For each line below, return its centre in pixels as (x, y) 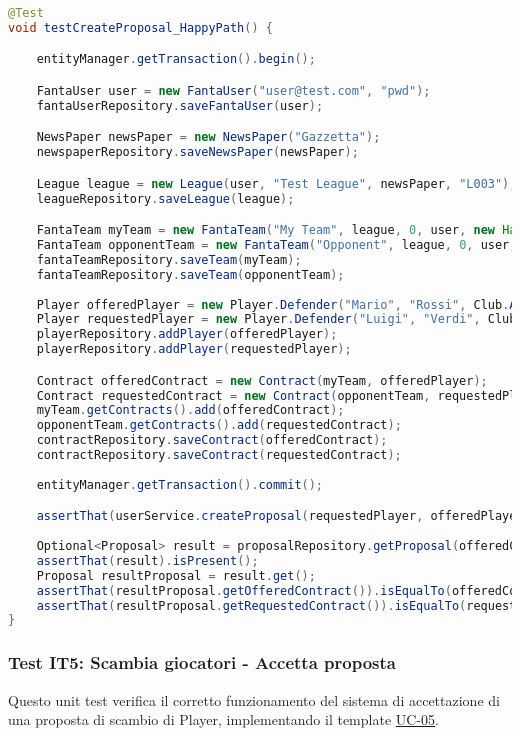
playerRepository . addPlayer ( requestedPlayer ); (194, 349)
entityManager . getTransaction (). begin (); (176, 59)
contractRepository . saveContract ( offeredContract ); (212, 440)
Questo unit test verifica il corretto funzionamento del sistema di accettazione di (254, 699)
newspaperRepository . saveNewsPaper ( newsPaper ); (197, 152)
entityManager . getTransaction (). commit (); (180, 484)
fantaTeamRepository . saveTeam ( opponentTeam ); (190, 274)
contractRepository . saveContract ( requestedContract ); (219, 455)
